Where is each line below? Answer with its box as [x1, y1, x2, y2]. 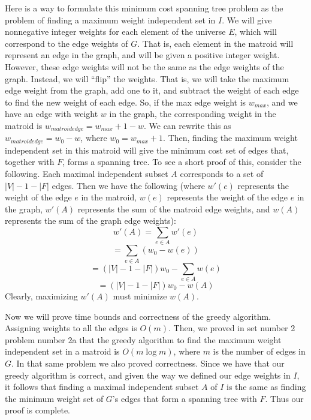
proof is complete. [5, 404, 71, 416]
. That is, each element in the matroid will [137, 37, 294, 49]
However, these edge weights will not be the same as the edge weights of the [5, 60, 284, 73]
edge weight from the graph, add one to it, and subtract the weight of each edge [5, 84, 299, 97]
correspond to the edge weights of [5, 37, 128, 49]
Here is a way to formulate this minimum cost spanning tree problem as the [5, 2, 283, 14]
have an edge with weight [5, 107, 98, 120]
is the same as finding [227, 380, 306, 393]
